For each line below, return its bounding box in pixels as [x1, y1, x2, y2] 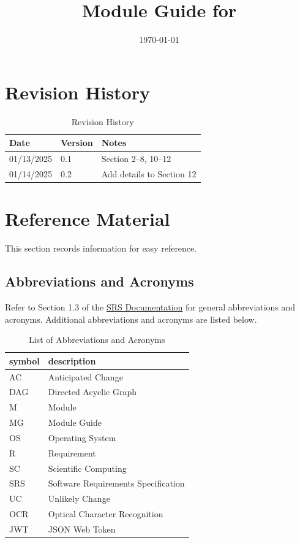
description [48, 354, 96, 367]
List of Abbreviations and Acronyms [28, 333, 165, 346]
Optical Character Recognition [48, 507, 163, 520]
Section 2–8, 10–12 [101, 152, 171, 165]
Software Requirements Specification [48, 477, 185, 490]
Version [61, 136, 93, 149]
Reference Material [5, 206, 170, 231]
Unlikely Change [48, 492, 110, 505]
